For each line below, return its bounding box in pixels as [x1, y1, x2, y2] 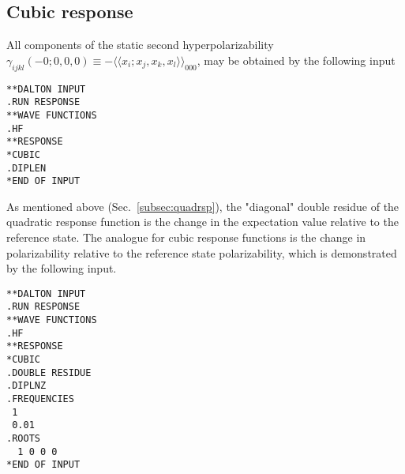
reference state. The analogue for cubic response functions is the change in [6, 229, 366, 246]
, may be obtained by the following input [197, 51, 396, 68]
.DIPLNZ [6, 380, 47, 392]
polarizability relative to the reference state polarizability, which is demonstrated [6, 244, 397, 261]
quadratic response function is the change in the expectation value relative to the [6, 213, 399, 230]
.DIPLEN [6, 162, 47, 174]
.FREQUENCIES [6, 393, 74, 405]
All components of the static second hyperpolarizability [6, 36, 274, 53]
